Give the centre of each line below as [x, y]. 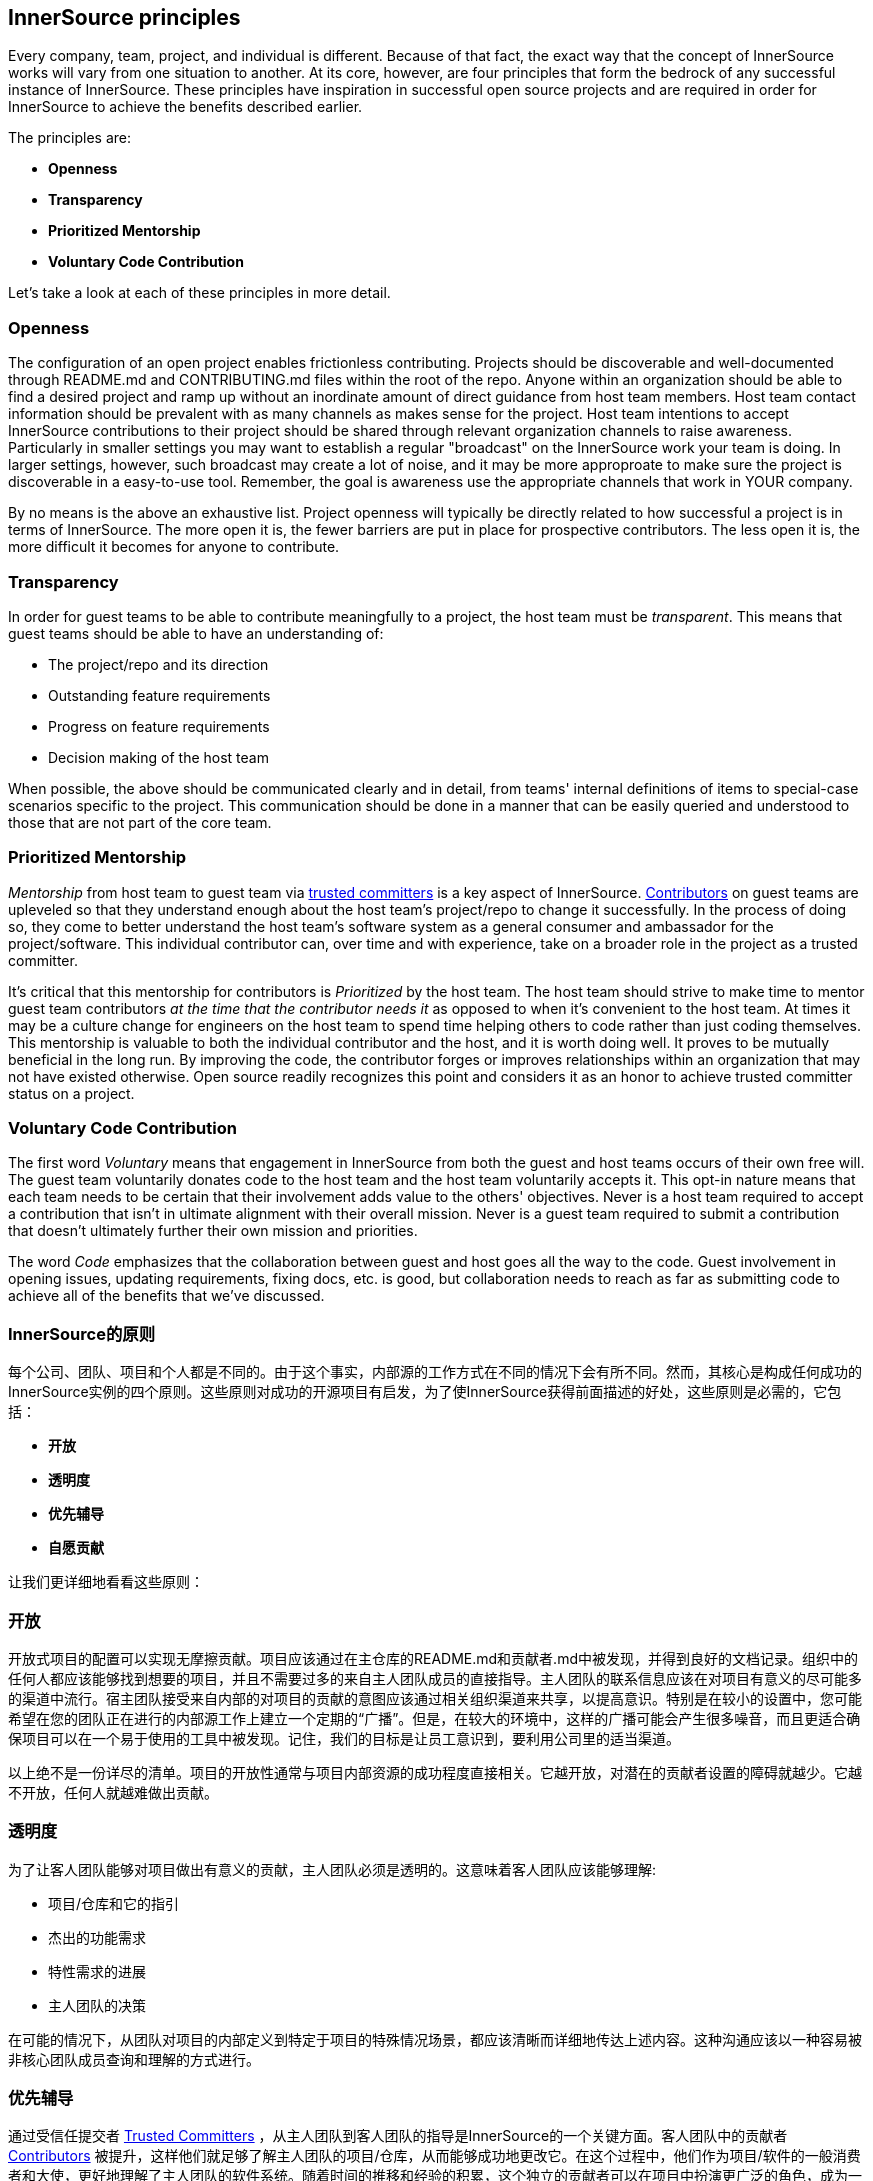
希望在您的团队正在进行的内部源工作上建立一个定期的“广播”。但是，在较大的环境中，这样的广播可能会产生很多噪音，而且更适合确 [434, 1718]
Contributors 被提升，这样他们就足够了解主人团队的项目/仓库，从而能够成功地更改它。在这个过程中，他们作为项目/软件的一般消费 [434, 2156]
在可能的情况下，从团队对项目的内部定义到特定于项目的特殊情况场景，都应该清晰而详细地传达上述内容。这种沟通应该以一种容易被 [435, 2039]
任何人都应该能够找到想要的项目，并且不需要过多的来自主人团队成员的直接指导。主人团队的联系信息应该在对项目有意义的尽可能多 [435, 1678]
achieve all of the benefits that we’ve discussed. [166, 1296]
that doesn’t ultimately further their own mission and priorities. [213, 1231]
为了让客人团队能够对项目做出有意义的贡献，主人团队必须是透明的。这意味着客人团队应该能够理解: [332, 1869]
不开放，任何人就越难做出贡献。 [113, 1792]
